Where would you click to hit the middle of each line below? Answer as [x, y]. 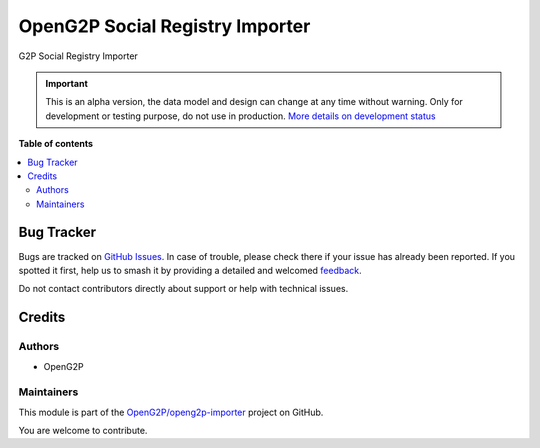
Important [67, 83]
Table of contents [56, 144]
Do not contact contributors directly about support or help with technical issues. [183, 289]
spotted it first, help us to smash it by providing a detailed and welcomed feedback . [190, 270]
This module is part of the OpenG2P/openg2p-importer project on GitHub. [171, 412]
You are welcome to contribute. [83, 431]
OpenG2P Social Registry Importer [164, 26]
